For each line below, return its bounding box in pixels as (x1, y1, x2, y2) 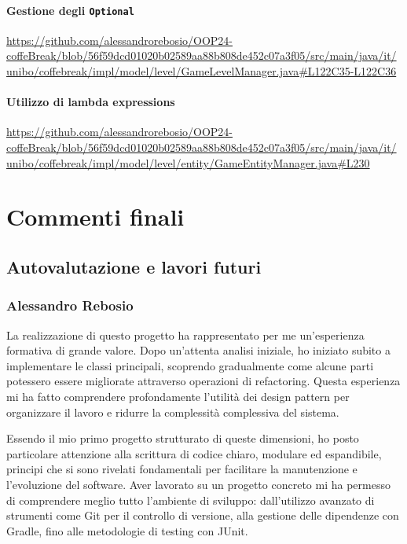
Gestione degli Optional (6, 2, 134, 18)
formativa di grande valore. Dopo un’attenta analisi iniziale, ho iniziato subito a (6, 342, 390, 358)
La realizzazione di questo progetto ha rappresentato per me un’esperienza (6, 326, 365, 343)
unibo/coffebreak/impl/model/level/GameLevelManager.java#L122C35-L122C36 (6, 63, 397, 79)
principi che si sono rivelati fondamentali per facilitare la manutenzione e (6, 461, 357, 477)
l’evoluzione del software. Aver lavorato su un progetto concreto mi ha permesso (6, 476, 390, 492)
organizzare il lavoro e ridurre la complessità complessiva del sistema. (6, 403, 339, 420)
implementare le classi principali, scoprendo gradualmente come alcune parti (6, 357, 374, 373)
